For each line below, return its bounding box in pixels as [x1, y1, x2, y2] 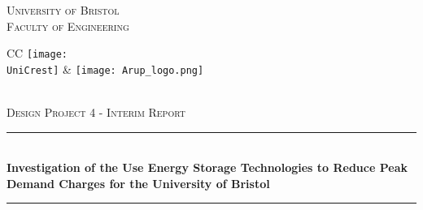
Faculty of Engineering [7, 17, 129, 34]
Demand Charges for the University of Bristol [7, 174, 270, 191]
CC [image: [7, 45, 68, 62]
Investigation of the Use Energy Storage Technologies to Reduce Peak [7, 159, 408, 176]
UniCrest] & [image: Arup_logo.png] [7, 60, 204, 77]
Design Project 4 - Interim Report [7, 104, 185, 121]
